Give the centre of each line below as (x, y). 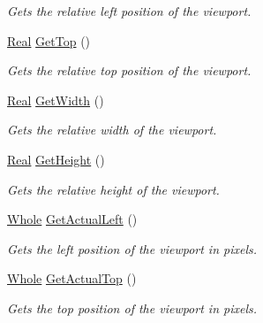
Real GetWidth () (56, 100)
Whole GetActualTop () (72, 278)
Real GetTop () (49, 40)
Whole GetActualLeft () (72, 219)
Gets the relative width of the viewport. (112, 130)
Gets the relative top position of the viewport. (129, 70)
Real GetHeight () (56, 159)
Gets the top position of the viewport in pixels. (132, 308)
